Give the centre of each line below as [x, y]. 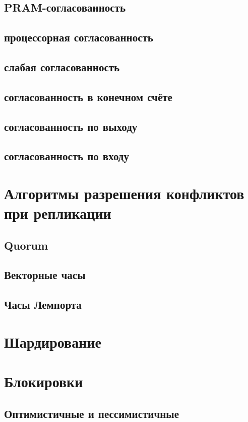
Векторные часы [45, 275]
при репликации [58, 213]
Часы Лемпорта [43, 304]
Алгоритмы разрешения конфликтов [124, 193]
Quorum [26, 245]
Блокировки [44, 381]
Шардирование [53, 341]
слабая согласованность [62, 66]
